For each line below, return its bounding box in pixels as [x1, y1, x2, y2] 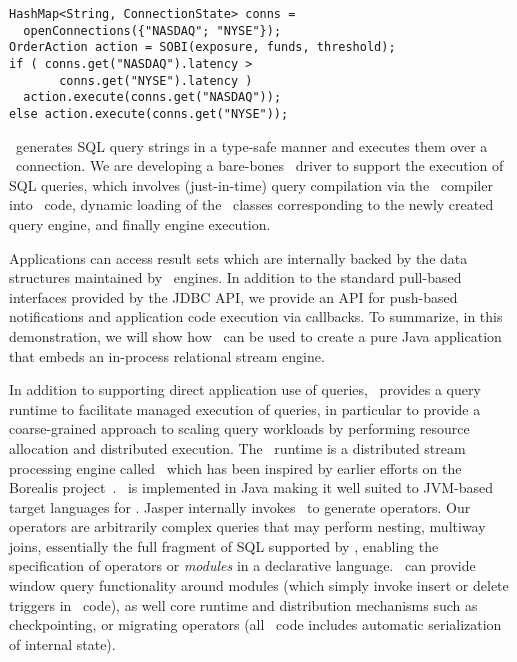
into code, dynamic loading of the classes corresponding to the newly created [9, 194, 494, 215]
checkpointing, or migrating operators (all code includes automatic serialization [9, 614, 502, 635]
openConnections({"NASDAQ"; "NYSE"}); [23, 23, 282, 38]
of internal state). [9, 633, 116, 654]
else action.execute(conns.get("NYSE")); [9, 106, 289, 121]
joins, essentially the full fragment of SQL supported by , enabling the [9, 535, 439, 556]
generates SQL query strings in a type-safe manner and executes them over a [15, 135, 488, 156]
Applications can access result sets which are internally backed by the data [9, 247, 468, 268]
